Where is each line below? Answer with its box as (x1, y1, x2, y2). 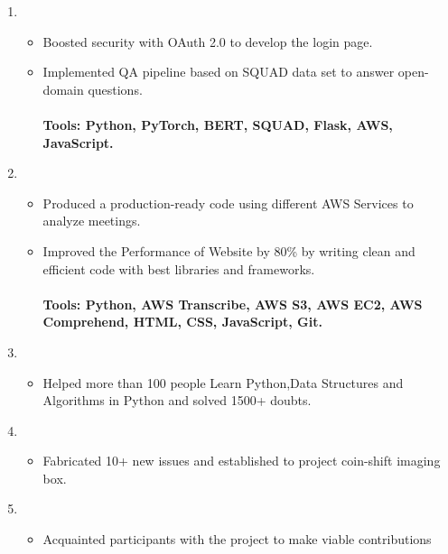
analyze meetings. (42, 211, 141, 230)
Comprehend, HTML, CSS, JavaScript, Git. (42, 312, 322, 331)
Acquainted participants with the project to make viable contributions (42, 530, 432, 549)
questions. (88, 79, 143, 98)
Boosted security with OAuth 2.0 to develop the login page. (42, 32, 373, 51)
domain (42, 79, 84, 98)
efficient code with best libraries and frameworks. (42, 259, 315, 278)
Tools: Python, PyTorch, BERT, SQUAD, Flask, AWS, (42, 115, 393, 134)
